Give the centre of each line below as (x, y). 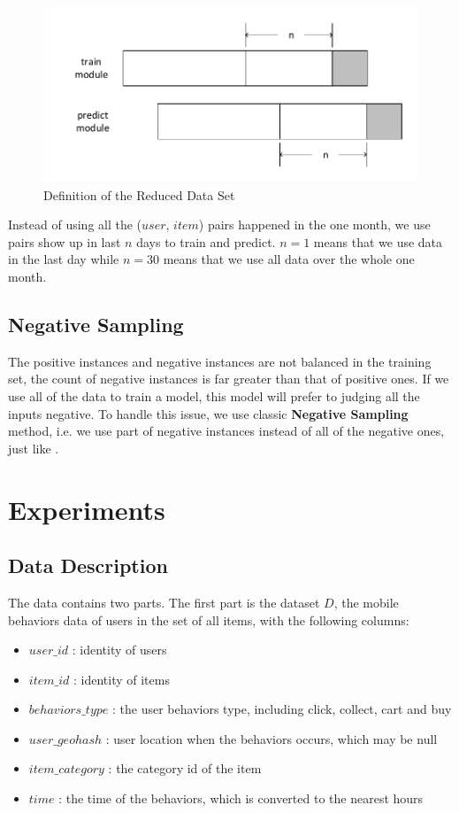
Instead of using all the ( (75, 225)
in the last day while (64, 259)
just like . (34, 448)
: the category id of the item (185, 768)
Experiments (87, 509)
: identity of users (119, 650)
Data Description (88, 565)
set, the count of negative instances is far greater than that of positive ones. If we (229, 379)
